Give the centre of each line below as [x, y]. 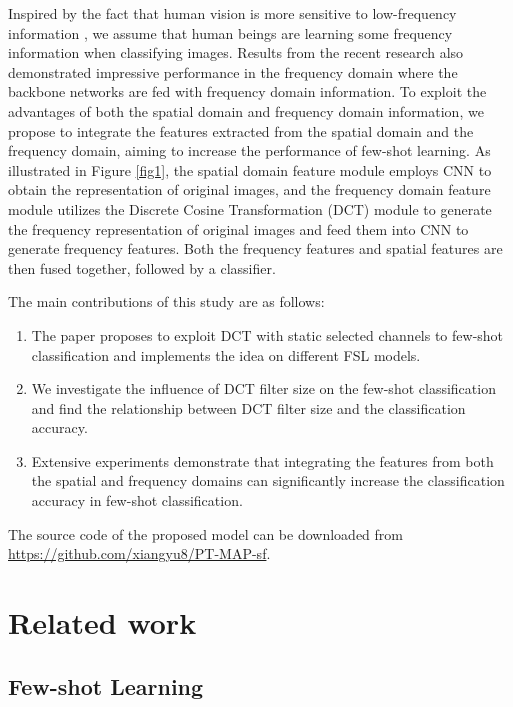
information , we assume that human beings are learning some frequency [230, 32]
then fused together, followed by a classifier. [142, 267]
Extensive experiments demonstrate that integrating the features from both [262, 460]
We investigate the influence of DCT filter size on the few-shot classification [263, 388]
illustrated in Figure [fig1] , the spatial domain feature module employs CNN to [250, 169]
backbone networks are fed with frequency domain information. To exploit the [247, 91]
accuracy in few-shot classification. [137, 500]
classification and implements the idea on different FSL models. [226, 354]
